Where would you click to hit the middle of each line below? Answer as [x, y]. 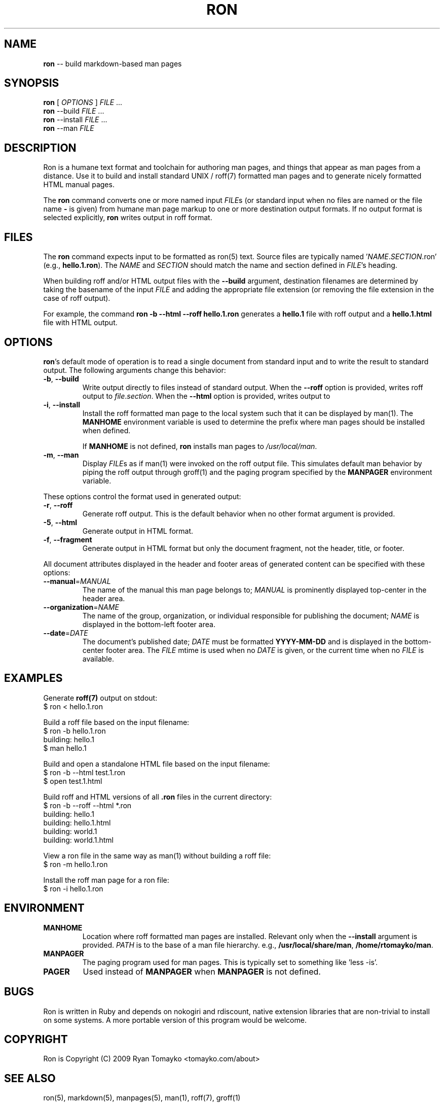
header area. [104, 598]
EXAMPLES [33, 678]
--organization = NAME [81, 607]
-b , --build [61, 378]
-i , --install [62, 404]
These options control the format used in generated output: [142, 496]
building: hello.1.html [77, 822]
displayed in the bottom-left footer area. [149, 624]
